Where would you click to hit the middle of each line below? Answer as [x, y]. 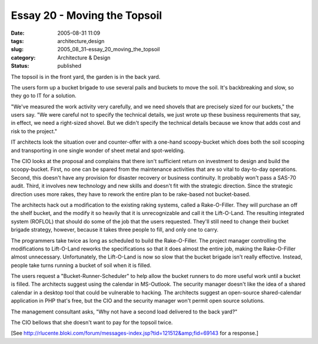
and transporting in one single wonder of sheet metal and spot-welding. [98, 150]
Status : [20, 66]
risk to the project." [34, 131]
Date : [18, 33]
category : [23, 57]
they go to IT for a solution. [44, 96]
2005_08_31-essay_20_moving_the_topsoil [109, 49]
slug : [17, 49]
